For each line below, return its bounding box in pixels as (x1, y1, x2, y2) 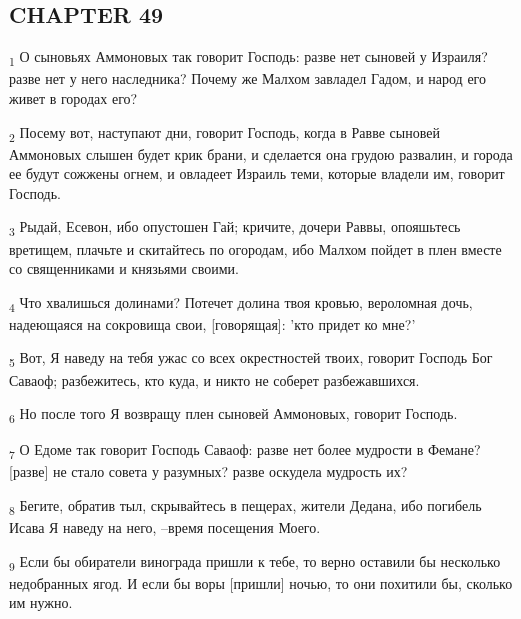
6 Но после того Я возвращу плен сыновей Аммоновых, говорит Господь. (9, 403, 458, 426)
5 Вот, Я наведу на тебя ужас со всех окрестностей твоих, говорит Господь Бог (9, 347, 493, 371)
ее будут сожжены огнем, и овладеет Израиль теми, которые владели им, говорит (9, 163, 505, 184)
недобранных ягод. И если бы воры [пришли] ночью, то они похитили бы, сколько (9, 572, 513, 593)
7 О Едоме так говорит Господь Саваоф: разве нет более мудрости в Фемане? (9, 439, 481, 463)
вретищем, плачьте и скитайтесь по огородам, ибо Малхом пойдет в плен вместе (9, 238, 502, 259)
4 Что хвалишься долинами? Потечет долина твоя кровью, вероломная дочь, (9, 291, 473, 315)
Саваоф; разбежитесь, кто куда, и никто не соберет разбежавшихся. (9, 369, 420, 390)
